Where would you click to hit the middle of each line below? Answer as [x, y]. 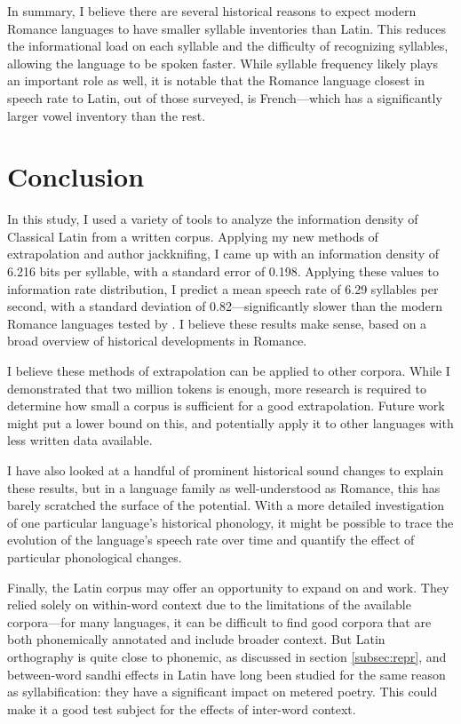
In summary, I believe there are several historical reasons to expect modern [212, 11]
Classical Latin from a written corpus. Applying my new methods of [193, 236]
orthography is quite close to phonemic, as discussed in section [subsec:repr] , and [227, 656]
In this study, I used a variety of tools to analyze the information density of [213, 219]
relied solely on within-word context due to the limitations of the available [209, 605]
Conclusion [76, 176]
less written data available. [80, 440]
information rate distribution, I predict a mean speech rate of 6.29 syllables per [223, 288]
